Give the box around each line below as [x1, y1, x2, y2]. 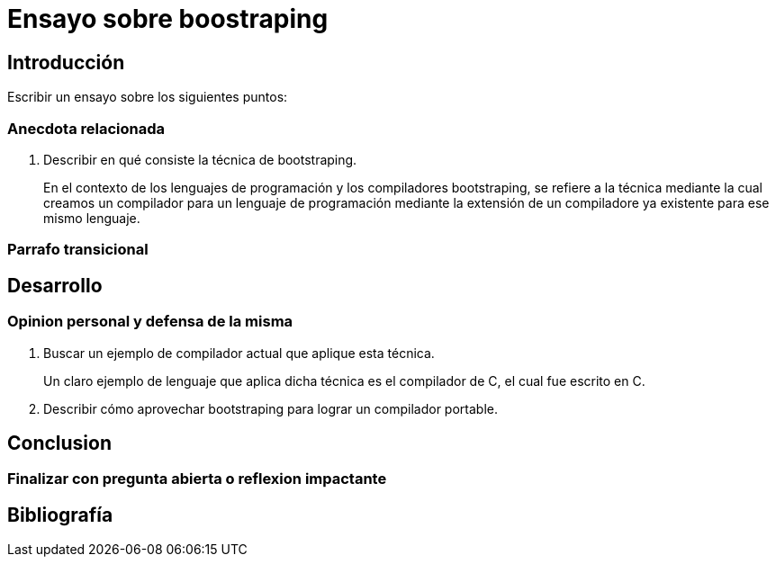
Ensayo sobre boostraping [7, 4, 329, 34]
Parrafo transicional [7, 240, 149, 259]
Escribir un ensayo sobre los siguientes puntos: [7, 89, 288, 105]
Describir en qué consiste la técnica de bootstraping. [43, 151, 357, 167]
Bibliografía [7, 503, 113, 526]
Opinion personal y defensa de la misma [7, 312, 293, 331]
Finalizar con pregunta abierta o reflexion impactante [7, 470, 387, 488]
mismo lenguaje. [43, 210, 140, 226]
